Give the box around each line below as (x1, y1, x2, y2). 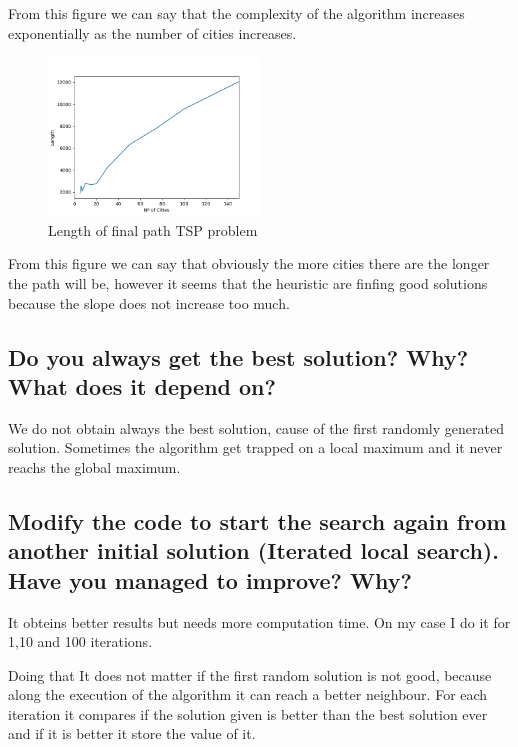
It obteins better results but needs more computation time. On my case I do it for (8, 611, 511, 632)
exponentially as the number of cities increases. (8, 22, 297, 43)
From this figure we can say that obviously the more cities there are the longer (8, 253, 490, 274)
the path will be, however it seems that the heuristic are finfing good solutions (8, 272, 488, 293)
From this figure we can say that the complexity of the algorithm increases (8, 3, 465, 23)
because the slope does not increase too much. (8, 292, 290, 313)
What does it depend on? (8, 370, 276, 401)
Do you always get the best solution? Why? (8, 341, 469, 372)
